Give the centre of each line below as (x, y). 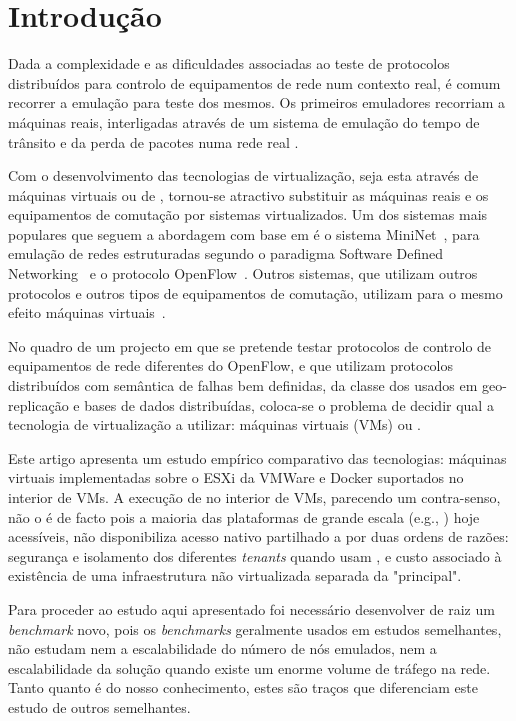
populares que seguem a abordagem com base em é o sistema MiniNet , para (244, 233)
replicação (38, 404)
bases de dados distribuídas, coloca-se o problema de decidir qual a (289, 404)
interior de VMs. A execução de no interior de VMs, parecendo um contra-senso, (254, 497)
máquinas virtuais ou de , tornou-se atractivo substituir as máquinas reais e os (248, 194)
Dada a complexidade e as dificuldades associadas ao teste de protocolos (229, 63)
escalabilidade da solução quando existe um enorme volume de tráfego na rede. (249, 667)
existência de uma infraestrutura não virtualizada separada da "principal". (235, 575)
